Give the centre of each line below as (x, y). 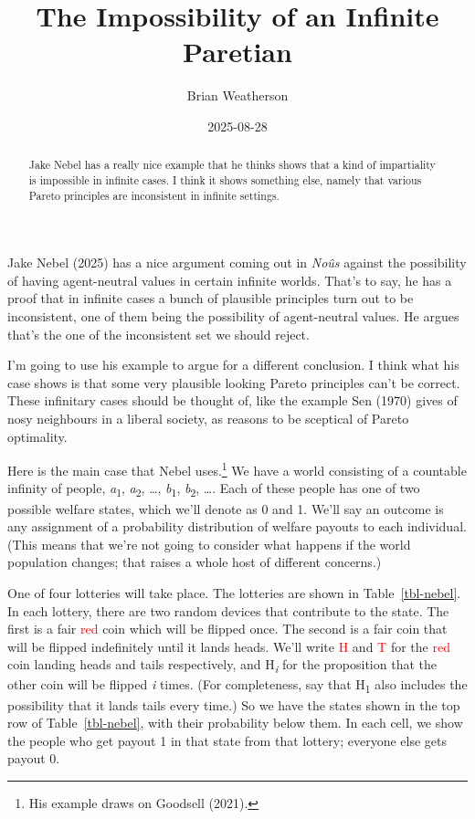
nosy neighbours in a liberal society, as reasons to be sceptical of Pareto (208, 419)
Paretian (237, 52)
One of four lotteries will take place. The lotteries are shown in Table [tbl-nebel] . (234, 592)
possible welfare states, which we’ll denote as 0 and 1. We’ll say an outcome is (226, 508)
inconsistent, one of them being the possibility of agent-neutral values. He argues (233, 316)
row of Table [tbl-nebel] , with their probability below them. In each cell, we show (235, 723)
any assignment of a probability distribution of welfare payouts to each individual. (237, 526)
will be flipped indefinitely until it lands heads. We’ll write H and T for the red (229, 646)
